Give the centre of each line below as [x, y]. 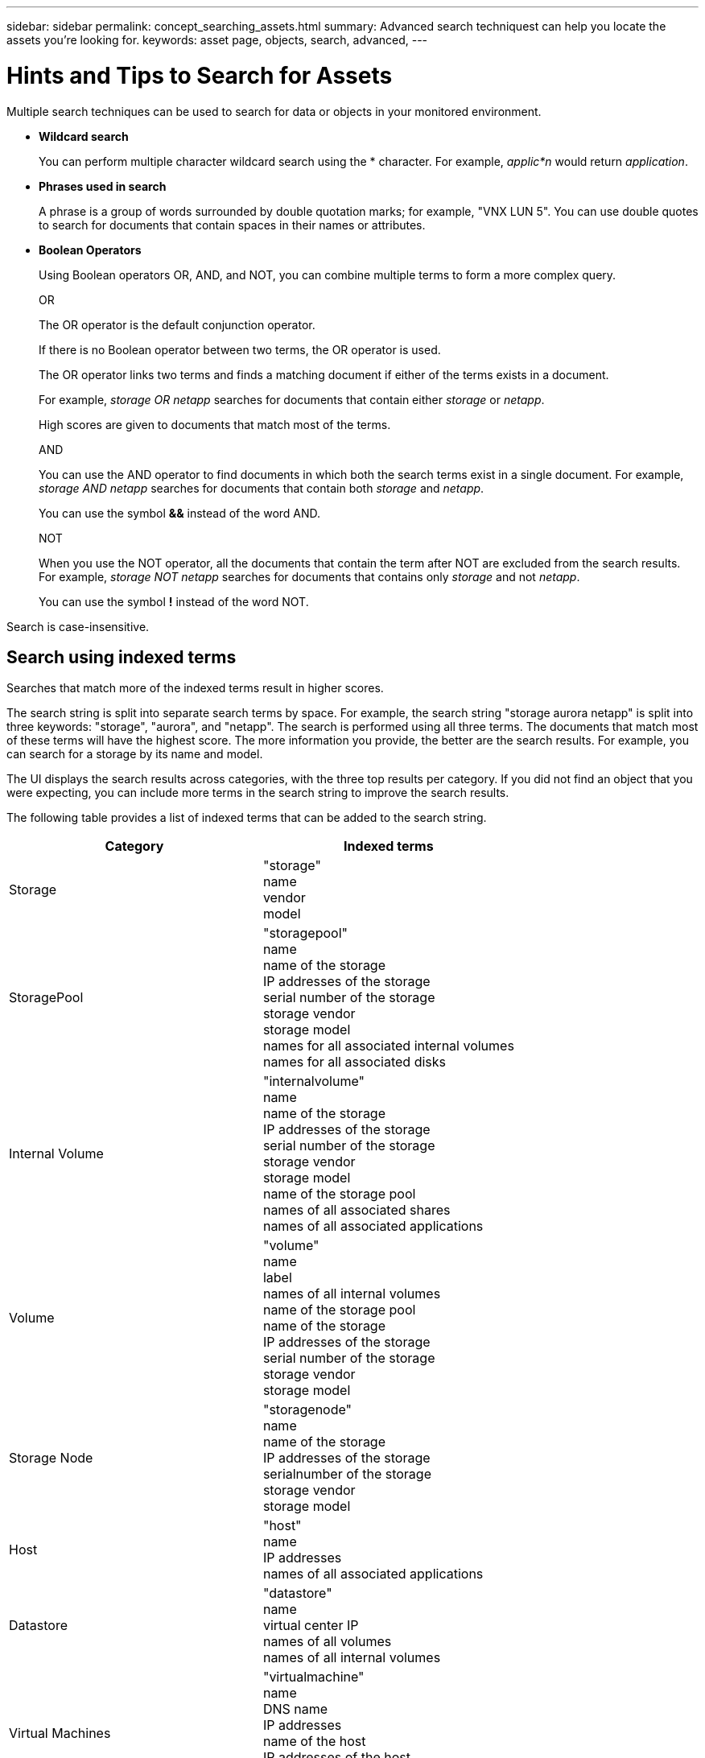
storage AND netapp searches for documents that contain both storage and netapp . [262, 488]
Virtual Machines [60, 1733]
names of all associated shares [357, 1210]
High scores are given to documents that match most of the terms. [215, 424]
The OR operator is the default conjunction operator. [177, 324]
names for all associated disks [354, 1062]
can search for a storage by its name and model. [135, 754]
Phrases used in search [103, 186]
